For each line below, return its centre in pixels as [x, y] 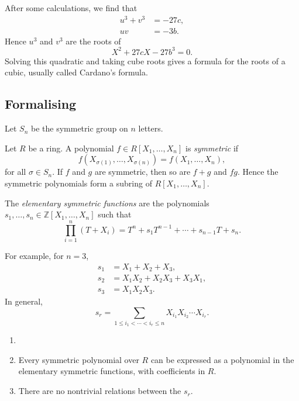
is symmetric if [212, 148]
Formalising [41, 104]
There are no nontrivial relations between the [100, 391]
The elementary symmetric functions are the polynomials [107, 203]
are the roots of [93, 41]
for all [16, 172]
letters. [151, 128]
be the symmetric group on [80, 128]
